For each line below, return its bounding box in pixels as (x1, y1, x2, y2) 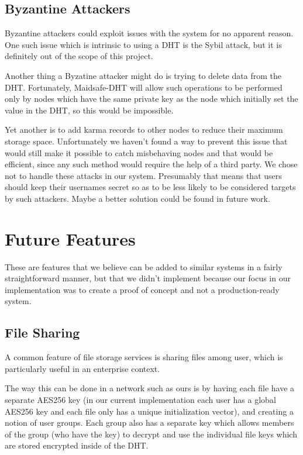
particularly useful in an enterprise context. (5, 362, 160, 374)
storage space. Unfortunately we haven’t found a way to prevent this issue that (5, 135, 288, 147)
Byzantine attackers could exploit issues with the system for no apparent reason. (5, 27, 294, 39)
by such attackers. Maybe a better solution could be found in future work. (5, 192, 270, 204)
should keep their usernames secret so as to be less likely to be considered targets (5, 181, 296, 193)
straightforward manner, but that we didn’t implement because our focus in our (5, 272, 291, 284)
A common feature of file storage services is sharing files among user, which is (5, 351, 283, 363)
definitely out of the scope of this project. (5, 50, 153, 62)
